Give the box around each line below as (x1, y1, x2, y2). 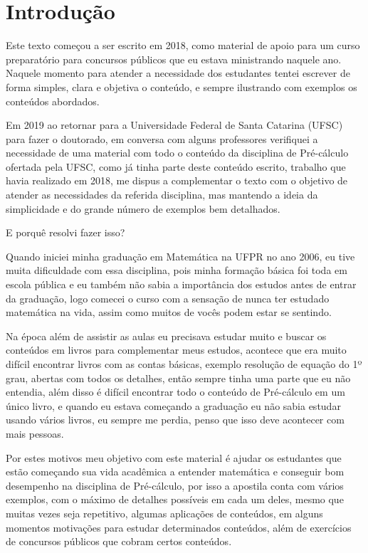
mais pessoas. (6, 426, 64, 441)
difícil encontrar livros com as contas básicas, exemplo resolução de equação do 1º (6, 357, 362, 371)
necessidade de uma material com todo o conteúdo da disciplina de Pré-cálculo (6, 145, 349, 160)
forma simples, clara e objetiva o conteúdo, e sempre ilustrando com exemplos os (6, 79, 357, 94)
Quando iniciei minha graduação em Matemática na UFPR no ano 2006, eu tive (6, 248, 355, 263)
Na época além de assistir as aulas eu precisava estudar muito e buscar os (6, 328, 327, 343)
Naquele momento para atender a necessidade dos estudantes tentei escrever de (6, 65, 350, 80)
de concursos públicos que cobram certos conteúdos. (6, 534, 232, 549)
